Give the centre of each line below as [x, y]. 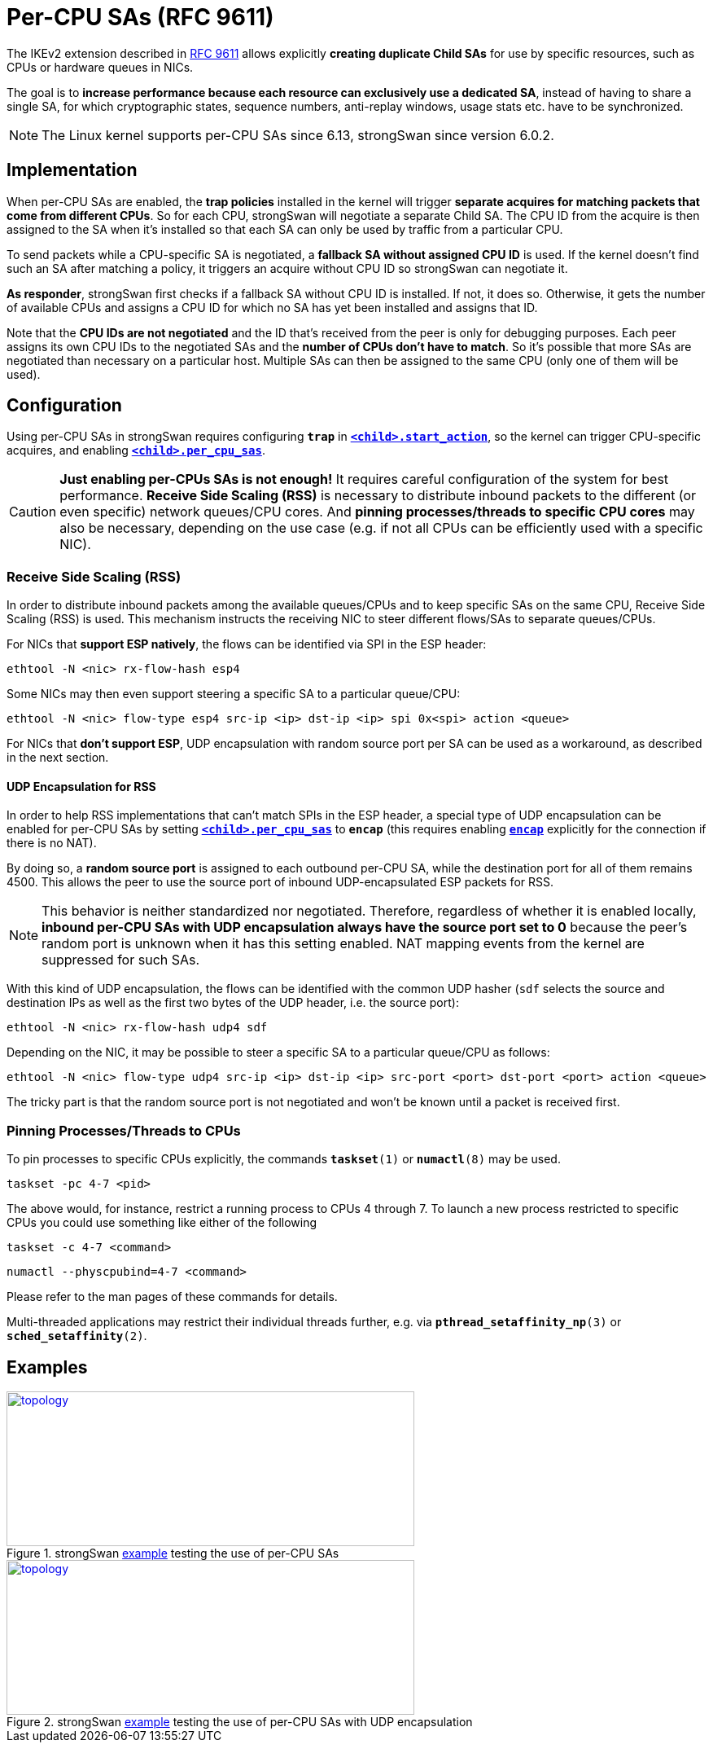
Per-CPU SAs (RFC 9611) [140, 17]
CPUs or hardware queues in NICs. [100, 67]
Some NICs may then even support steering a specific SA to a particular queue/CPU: [234, 694]
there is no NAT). [52, 843]
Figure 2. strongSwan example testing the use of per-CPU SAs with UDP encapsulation [240, 1722]
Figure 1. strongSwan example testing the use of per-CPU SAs [173, 1553]
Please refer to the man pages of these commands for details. [172, 1297]
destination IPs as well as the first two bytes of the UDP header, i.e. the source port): [233, 1003]
